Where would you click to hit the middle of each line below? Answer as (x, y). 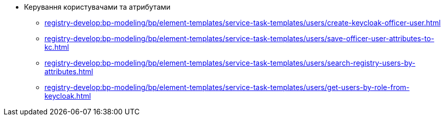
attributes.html (69, 71)
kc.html (57, 47)
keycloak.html (68, 96)
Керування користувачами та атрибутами (97, 7)
